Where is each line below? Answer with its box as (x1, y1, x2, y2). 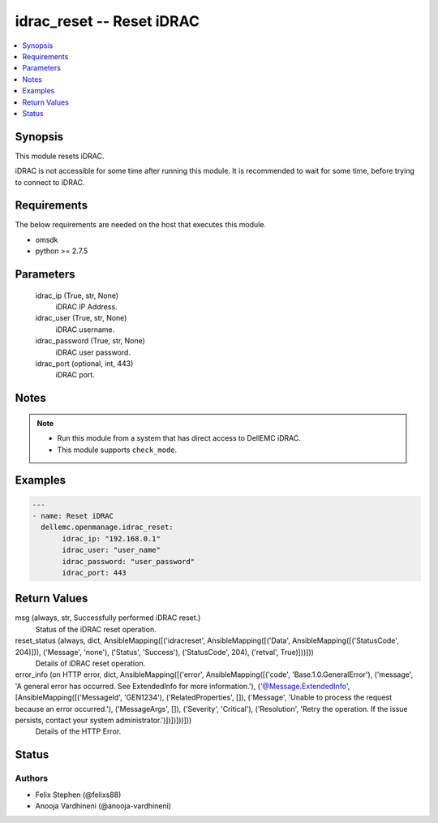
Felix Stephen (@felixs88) (35, 790, 122, 799)
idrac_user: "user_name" (62, 545, 161, 555)
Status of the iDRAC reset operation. (35, 624, 157, 634)
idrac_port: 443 (62, 568, 127, 577)
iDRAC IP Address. (55, 302, 118, 312)
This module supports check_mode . (57, 445, 178, 455)
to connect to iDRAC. (15, 177, 85, 187)
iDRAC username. (55, 325, 115, 334)
